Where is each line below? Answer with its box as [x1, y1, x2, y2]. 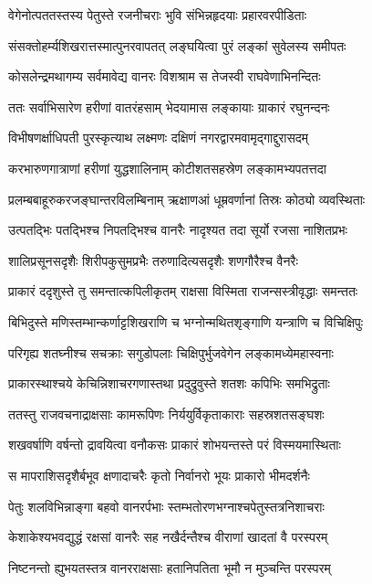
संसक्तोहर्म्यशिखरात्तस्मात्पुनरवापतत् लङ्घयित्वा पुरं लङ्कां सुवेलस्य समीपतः [8, 36, 346, 55]
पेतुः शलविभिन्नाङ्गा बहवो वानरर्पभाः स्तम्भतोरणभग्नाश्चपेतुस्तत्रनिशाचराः [8, 496, 325, 515]
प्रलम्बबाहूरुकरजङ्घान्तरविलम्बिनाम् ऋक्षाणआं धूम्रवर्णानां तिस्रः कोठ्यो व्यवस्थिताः [8, 189, 366, 208]
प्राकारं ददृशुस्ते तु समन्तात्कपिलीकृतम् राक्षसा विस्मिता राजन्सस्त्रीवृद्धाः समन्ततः [8, 281, 358, 301]
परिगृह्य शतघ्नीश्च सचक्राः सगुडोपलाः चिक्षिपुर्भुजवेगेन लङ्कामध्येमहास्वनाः [8, 343, 334, 362]
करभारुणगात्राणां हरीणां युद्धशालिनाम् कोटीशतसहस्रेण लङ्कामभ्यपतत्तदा [8, 158, 326, 177]
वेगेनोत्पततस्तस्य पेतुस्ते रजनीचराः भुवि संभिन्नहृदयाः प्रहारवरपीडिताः [8, 5, 307, 24]
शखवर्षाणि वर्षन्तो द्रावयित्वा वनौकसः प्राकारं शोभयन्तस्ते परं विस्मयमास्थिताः [8, 435, 341, 454]
